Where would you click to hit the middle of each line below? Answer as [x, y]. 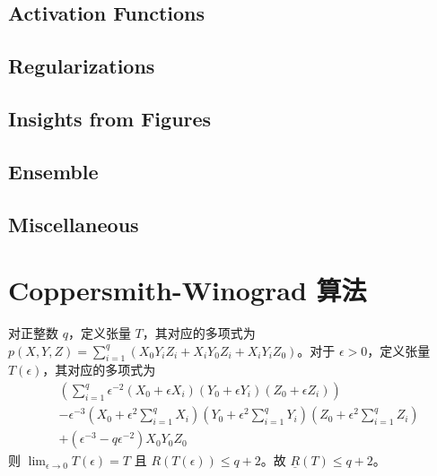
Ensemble [53, 171]
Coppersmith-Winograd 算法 [188, 290]
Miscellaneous [74, 224]
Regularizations [82, 66]
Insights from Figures [110, 118]
